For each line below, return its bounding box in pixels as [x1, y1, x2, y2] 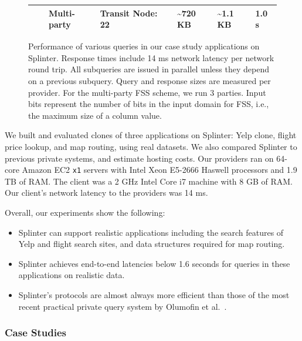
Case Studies [5, 325, 66, 340]
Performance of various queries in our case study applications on [28, 40, 260, 52]
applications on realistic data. [18, 269, 125, 281]
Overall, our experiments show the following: [5, 206, 165, 218]
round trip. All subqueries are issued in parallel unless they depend [28, 63, 269, 75]
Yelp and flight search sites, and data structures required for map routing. [18, 238, 285, 250]
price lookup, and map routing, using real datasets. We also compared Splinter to [5, 140, 297, 152]
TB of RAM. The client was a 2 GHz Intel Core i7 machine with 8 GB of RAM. [5, 175, 293, 187]
